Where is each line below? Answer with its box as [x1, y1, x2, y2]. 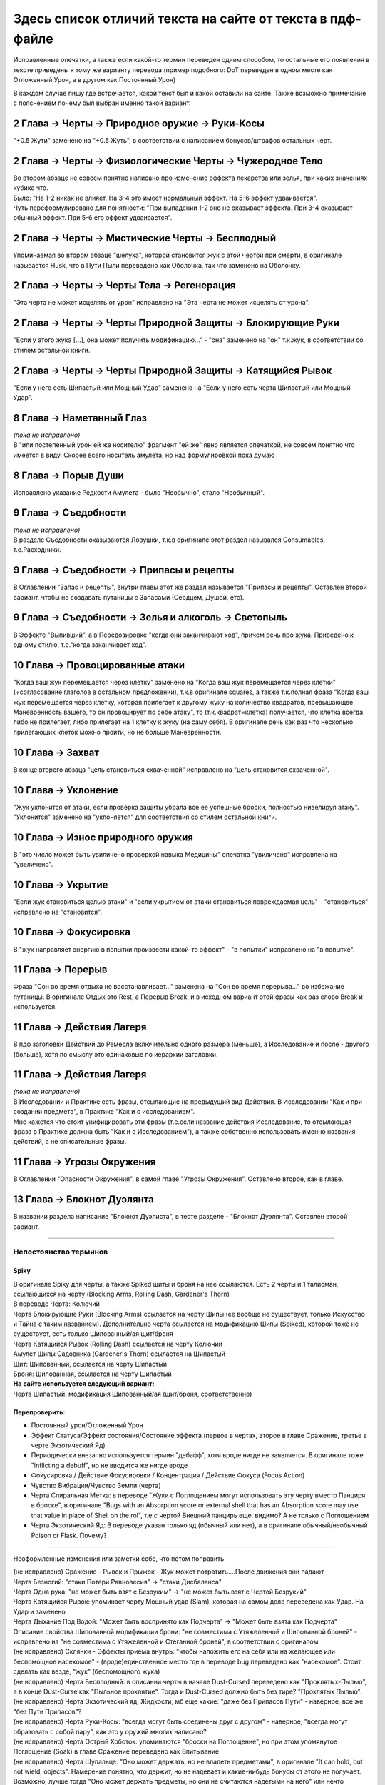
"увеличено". [13, 860, 53, 869]
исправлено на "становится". [13, 907, 103, 916]
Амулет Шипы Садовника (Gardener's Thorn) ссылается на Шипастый [13, 1349, 226, 1358]
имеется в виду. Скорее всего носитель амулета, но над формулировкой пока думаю [13, 451, 275, 459]
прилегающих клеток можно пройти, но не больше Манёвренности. [13, 728, 222, 736]
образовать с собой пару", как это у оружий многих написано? [13, 1727, 207, 1736]
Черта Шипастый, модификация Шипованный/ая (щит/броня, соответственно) [13, 1389, 252, 1398]
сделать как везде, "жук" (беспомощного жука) [13, 1667, 160, 1676]
